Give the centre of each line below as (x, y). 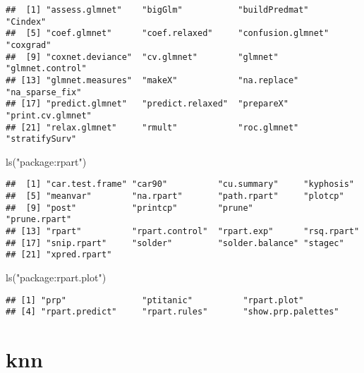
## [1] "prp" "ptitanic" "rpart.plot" (155, 300)
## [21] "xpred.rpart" (59, 255)
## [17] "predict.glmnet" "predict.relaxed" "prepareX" (147, 104)
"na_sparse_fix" (44, 92)
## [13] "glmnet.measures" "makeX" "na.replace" (152, 80)
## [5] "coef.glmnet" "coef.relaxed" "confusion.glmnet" (168, 33)
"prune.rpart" (39, 220)
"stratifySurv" (41, 139)
